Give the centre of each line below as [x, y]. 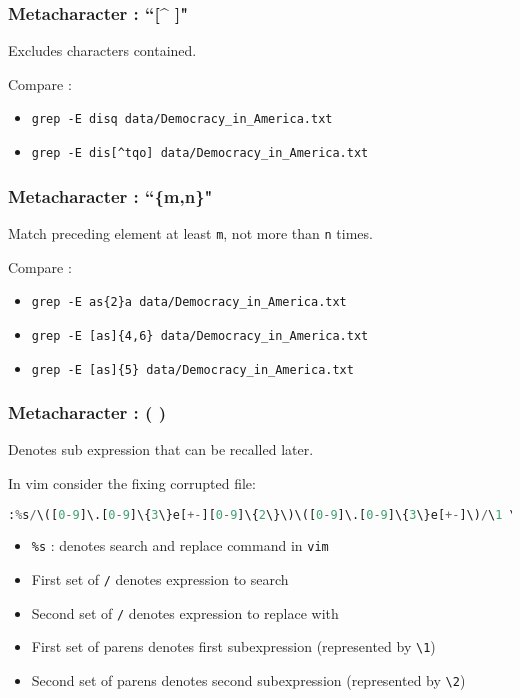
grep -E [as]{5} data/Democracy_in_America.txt [192, 369]
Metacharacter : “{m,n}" [110, 195]
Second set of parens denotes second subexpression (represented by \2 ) [248, 680]
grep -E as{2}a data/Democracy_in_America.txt [189, 302]
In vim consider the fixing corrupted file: [132, 482]
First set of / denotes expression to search [160, 579]
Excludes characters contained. [102, 50]
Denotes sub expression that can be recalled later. [161, 449]
